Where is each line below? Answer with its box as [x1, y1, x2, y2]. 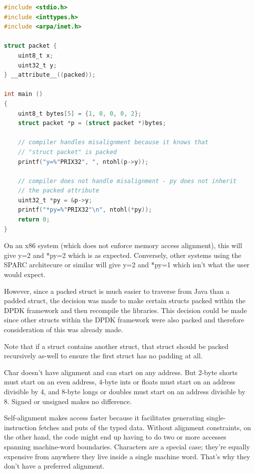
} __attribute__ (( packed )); [4, 71, 96, 79]
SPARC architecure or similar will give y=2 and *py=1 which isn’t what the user [4, 259, 250, 270]
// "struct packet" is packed [18, 148, 117, 156]
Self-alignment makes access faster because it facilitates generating [4, 412, 204, 423]
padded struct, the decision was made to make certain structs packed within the [4, 295, 246, 306]
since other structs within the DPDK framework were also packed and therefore [4, 315, 245, 325]
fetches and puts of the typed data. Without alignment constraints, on [38, 422, 251, 432]
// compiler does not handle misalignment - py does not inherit [18, 177, 237, 185]
